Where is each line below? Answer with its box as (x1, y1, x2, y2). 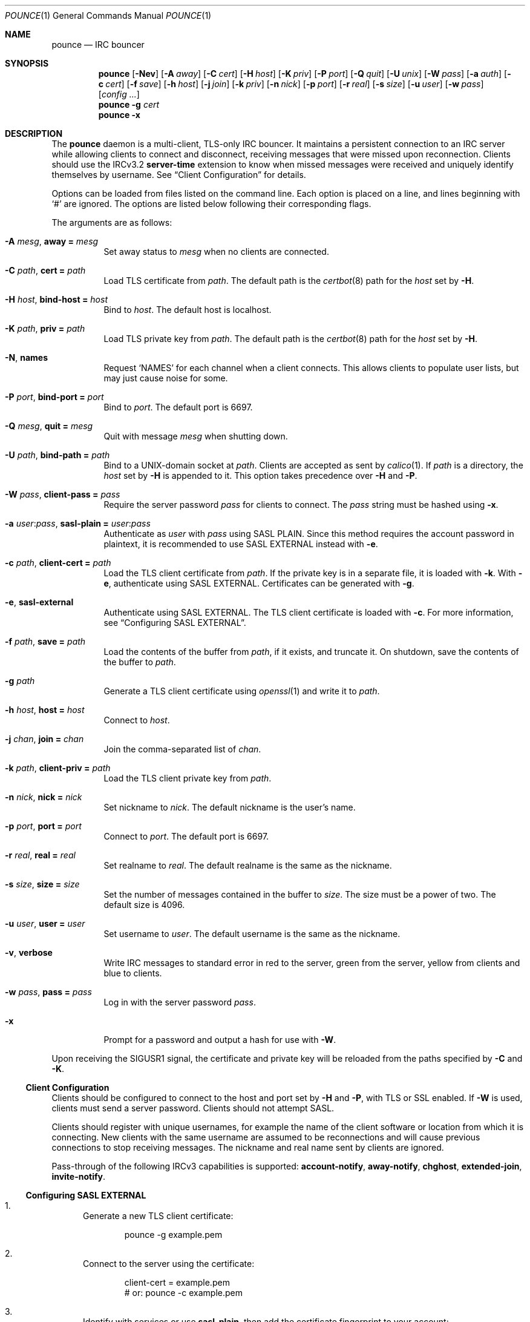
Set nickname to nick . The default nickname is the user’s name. (103, 802, 356, 812)
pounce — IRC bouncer (51, 39, 145, 50)
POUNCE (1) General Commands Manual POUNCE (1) (5, 10, 212, 21)
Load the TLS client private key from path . (103, 773, 272, 783)
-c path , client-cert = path (5, 557, 111, 568)
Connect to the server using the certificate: (83, 1258, 255, 1269)
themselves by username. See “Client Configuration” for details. (51, 169, 306, 180)
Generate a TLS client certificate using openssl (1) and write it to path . (103, 686, 380, 696)
